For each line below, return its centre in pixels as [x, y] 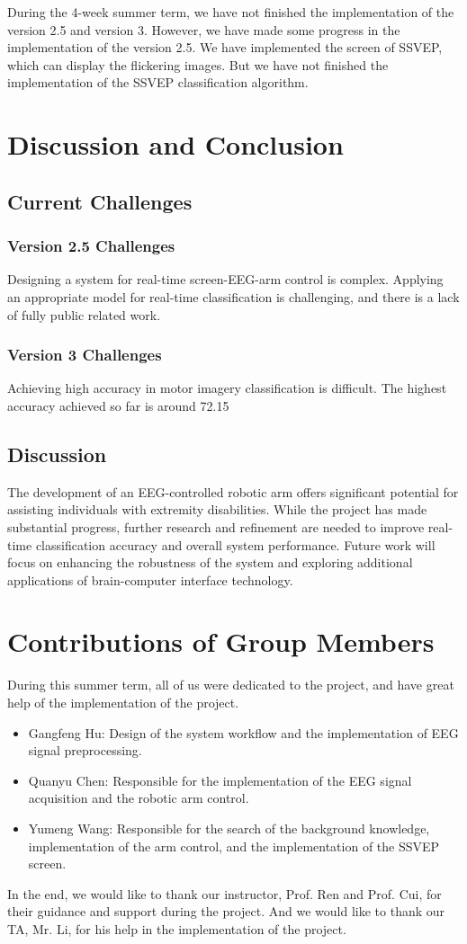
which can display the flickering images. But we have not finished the [198, 64]
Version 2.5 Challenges [91, 246]
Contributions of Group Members [221, 641]
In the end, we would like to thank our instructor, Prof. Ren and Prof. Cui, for [225, 893]
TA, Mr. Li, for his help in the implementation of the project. [177, 928]
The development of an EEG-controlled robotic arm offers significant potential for [233, 491]
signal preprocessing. [85, 750]
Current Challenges [100, 201]
